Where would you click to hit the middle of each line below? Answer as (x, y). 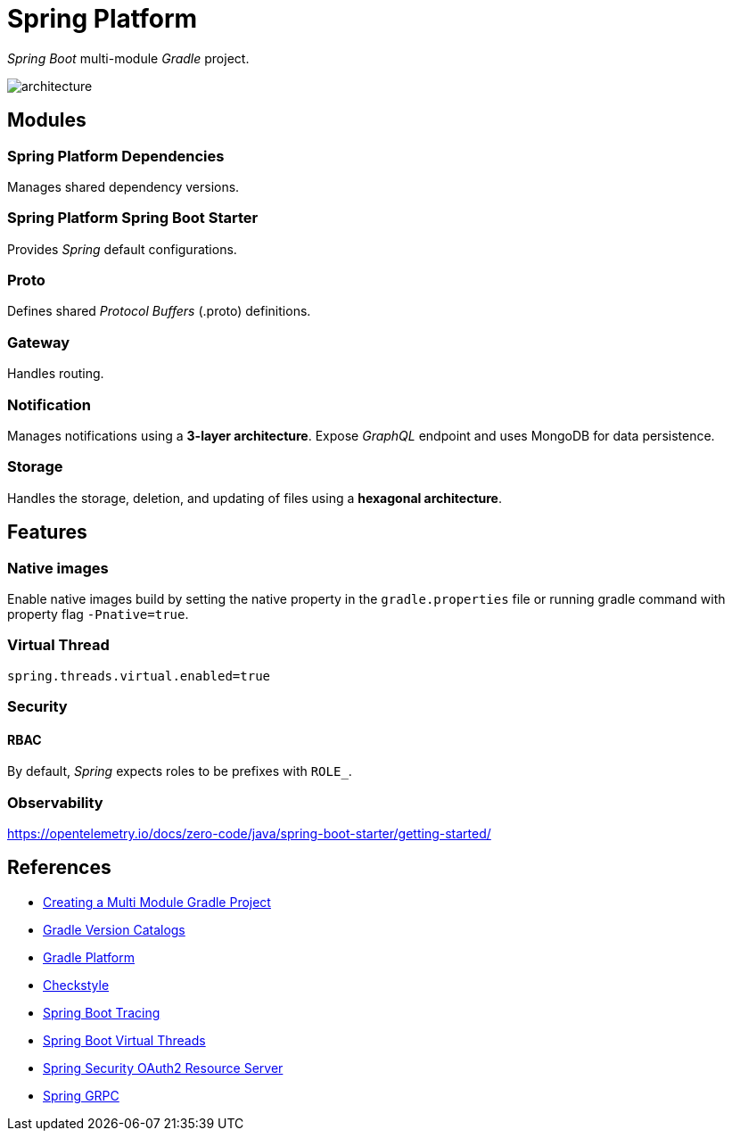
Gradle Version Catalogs (114, 929)
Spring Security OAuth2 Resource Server (163, 1068)
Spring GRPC (81, 1095)
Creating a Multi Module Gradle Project (157, 902)
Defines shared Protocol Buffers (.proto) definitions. (159, 311)
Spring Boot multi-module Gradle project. (128, 58)
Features (47, 532)
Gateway (39, 342)
